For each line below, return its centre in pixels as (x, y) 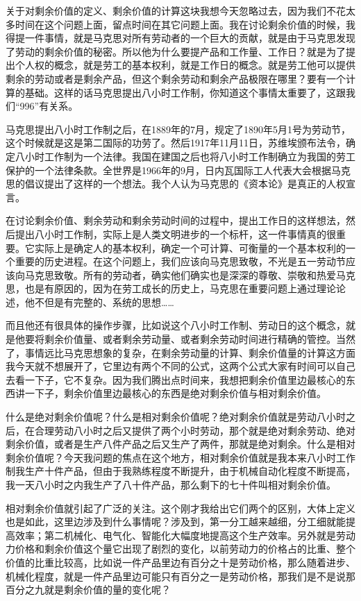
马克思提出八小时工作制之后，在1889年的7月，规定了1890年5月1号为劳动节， (178, 129)
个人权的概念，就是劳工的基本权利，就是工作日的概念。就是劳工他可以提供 (185, 65)
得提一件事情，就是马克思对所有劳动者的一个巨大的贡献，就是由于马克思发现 (180, 38)
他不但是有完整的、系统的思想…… (99, 302)
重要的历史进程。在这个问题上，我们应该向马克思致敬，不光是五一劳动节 (180, 261)
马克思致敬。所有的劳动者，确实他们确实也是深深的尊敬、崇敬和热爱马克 (190, 274)
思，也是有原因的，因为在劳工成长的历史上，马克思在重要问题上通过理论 (171, 288)
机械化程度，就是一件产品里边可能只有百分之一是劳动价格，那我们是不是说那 (180, 576)
